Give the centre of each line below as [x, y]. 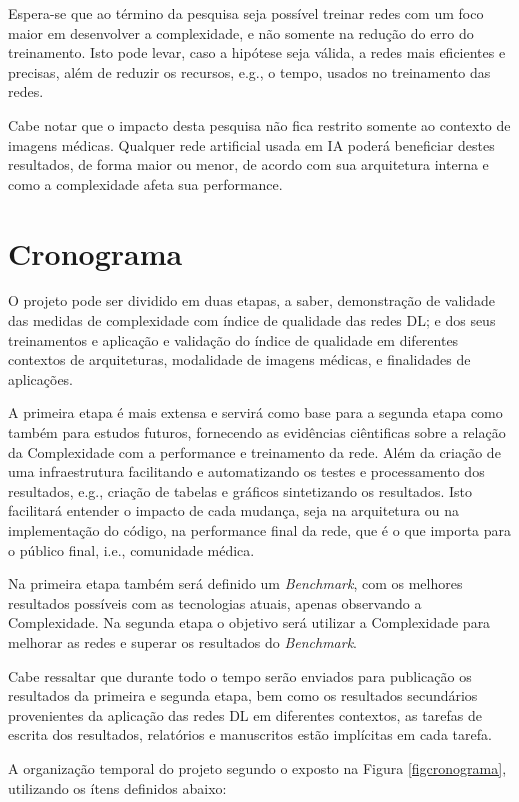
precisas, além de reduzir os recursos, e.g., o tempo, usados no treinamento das [249, 71]
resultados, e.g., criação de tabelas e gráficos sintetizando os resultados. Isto [240, 490]
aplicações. [41, 378]
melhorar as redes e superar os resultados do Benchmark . [183, 641]
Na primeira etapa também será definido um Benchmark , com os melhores [235, 583]
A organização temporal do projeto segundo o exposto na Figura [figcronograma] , [257, 767]
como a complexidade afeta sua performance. [145, 183]
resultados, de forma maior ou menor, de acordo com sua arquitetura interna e [248, 164]
